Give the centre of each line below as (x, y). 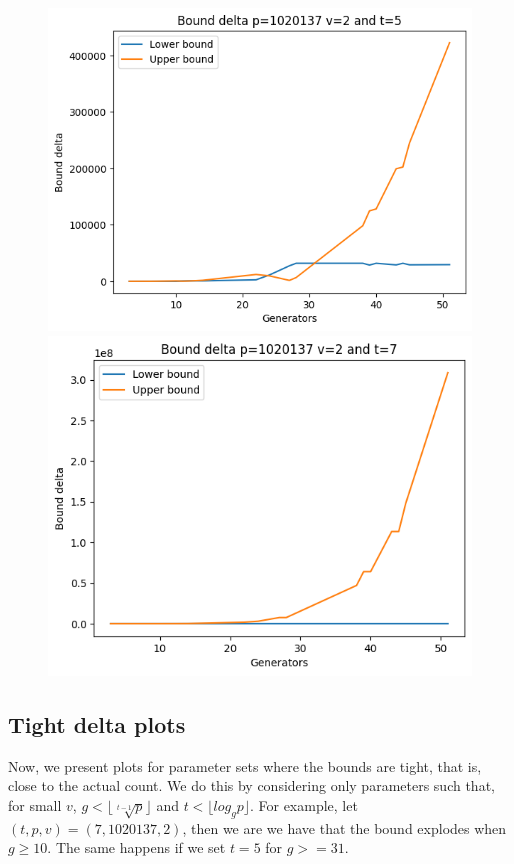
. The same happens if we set (136, 847)
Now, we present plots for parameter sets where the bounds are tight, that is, (245, 765)
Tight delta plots (97, 723)
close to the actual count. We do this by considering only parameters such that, (251, 785)
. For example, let (303, 804)
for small (35, 804)
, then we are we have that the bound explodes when (344, 827)
